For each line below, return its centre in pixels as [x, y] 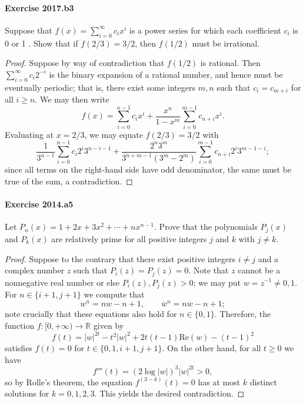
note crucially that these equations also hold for [91, 314]
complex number [35, 270]
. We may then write [72, 99]
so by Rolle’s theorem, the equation [69, 381]
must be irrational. [226, 43]
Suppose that [29, 30]
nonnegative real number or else [62, 282]
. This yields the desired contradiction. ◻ [169, 393]
